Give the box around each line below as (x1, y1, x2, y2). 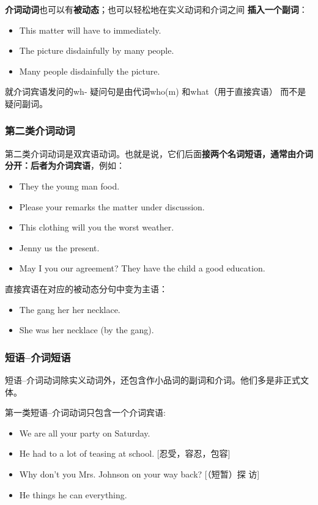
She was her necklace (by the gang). (19, 323, 154, 336)
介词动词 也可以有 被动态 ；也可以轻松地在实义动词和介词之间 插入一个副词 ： (5, 3, 308, 15)
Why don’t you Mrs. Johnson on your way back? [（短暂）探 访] (19, 467, 260, 480)
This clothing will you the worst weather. (19, 221, 174, 234)
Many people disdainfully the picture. (19, 64, 160, 77)
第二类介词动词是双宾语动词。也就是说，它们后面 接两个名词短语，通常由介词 (5, 147, 313, 160)
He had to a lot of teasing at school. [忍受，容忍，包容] (19, 447, 231, 460)
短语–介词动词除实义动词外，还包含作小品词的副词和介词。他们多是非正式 (5, 373, 300, 386)
